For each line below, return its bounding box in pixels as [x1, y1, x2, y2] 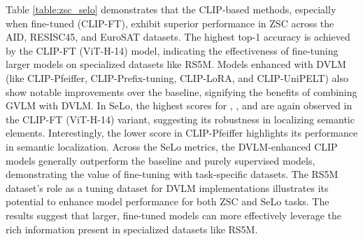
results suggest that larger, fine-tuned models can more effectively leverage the [6, 207, 342, 222]
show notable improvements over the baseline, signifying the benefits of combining [6, 84, 357, 99]
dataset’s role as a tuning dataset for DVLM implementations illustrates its [6, 180, 329, 195]
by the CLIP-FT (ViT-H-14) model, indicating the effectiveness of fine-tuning [6, 43, 339, 57]
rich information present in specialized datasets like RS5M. [6, 221, 258, 236]
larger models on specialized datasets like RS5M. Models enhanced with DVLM [6, 57, 346, 71]
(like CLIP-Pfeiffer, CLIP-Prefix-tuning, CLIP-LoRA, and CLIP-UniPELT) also [6, 70, 348, 85]
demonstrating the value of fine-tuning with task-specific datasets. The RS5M [6, 167, 339, 181]
